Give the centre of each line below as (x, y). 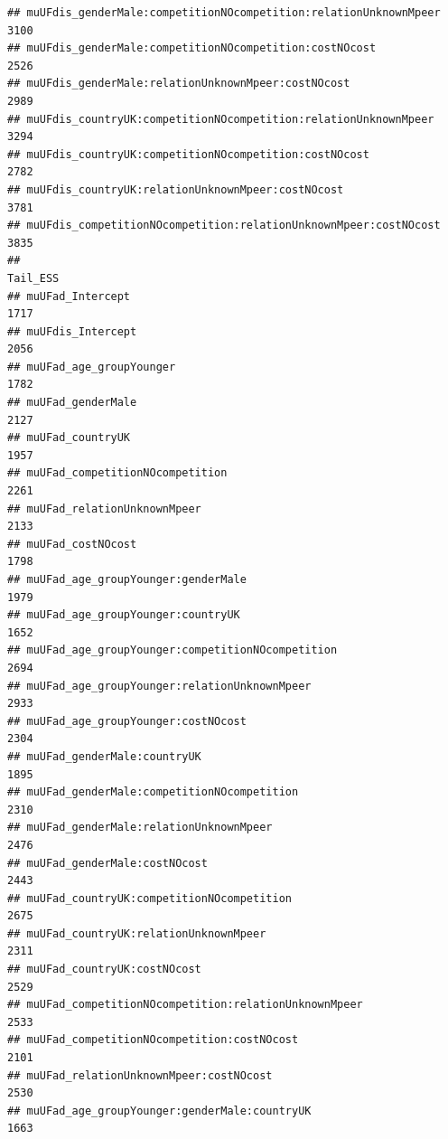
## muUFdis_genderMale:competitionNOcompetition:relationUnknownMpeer (224, 13)
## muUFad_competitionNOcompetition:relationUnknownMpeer (185, 1005)
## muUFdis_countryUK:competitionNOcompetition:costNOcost (188, 154)
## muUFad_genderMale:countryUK (104, 756)
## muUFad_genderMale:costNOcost (107, 863)
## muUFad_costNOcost (72, 544)
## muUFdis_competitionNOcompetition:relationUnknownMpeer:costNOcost (224, 226)
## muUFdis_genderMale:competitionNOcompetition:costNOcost (192, 48)
